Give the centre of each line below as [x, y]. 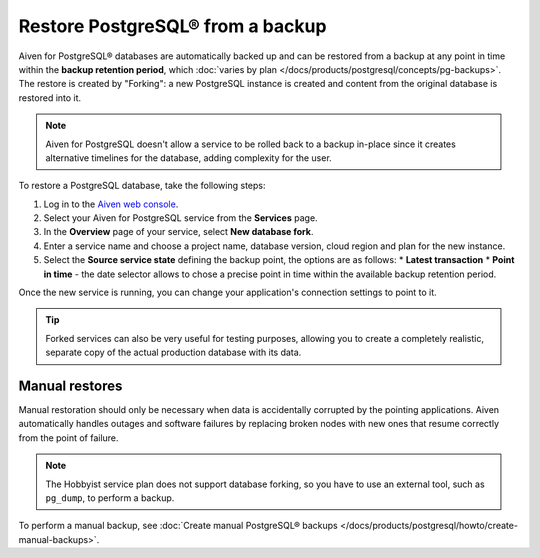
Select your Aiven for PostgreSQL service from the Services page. [181, 218]
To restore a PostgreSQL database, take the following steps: [142, 186]
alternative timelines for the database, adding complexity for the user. [188, 157]
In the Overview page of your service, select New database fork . [178, 232]
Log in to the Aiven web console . [111, 204]
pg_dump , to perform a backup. [110, 498]
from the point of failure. [68, 437]
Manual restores [70, 386]
